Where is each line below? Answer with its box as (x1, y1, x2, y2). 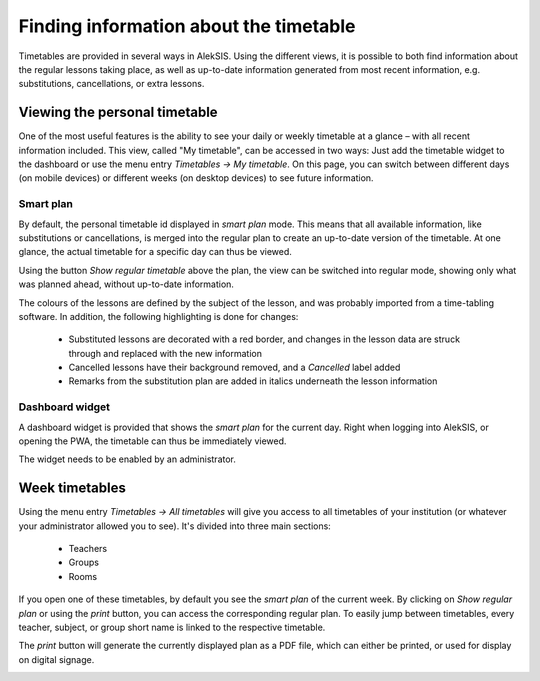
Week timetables (18, 480, 127, 497)
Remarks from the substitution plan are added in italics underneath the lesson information (68, 375, 438, 387)
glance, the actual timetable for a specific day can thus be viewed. (18, 246, 292, 258)
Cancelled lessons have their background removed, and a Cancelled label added (68, 361, 401, 374)
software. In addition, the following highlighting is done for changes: (18, 310, 299, 322)
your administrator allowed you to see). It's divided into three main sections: (18, 520, 332, 532)
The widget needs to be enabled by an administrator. (18, 453, 237, 465)
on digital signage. (18, 653, 95, 665)
